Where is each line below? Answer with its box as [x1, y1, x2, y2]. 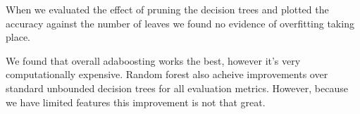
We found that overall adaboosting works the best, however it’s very [6, 53, 301, 68]
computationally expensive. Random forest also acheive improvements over [6, 67, 328, 82]
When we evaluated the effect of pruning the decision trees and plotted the [6, 2, 329, 16]
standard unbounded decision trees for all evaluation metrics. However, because [6, 80, 348, 95]
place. [6, 30, 30, 44]
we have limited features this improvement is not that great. [6, 94, 266, 109]
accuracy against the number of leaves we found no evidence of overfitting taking [6, 15, 354, 30]
